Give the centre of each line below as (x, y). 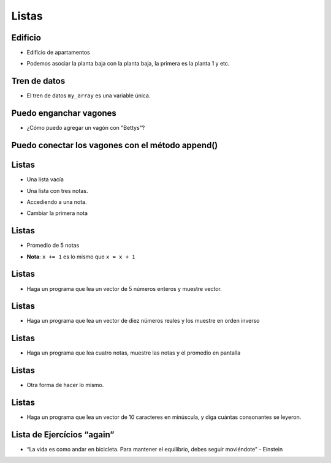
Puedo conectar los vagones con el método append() (115, 145)
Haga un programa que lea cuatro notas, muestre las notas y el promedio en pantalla (134, 353)
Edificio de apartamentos (58, 53)
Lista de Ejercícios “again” (63, 435)
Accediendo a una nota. (57, 201)
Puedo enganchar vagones (64, 113)
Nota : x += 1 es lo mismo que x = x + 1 (81, 257)
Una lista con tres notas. (57, 190)
